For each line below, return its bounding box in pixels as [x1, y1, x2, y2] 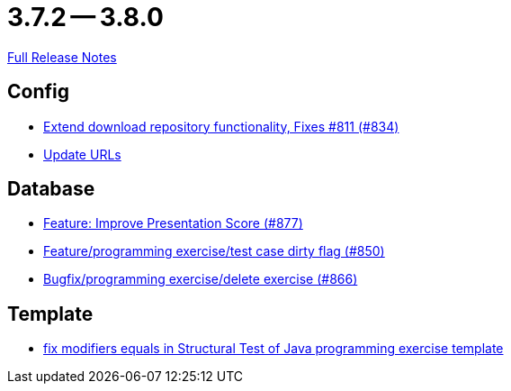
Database [7, 177, 95, 201]
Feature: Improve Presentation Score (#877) [43, 215, 303, 232]
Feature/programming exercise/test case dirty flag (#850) [43, 243, 385, 259]
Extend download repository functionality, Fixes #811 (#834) [43, 118, 399, 134]
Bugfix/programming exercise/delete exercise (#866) [43, 271, 358, 287]
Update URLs [43, 146, 121, 162]
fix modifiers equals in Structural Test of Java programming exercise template [43, 341, 504, 357]
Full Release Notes [7, 49, 117, 65]
